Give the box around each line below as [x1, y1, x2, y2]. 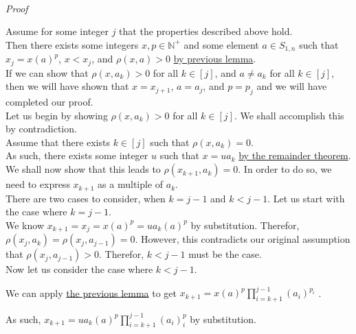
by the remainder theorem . [238, 148, 351, 163]
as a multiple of [98, 177, 164, 191]
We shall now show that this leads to [5, 162, 161, 176]
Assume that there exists [5, 134, 110, 149]
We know [5, 217, 44, 232]
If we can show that [5, 65, 89, 80]
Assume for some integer [5, 24, 109, 38]
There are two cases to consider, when [5, 191, 166, 205]
